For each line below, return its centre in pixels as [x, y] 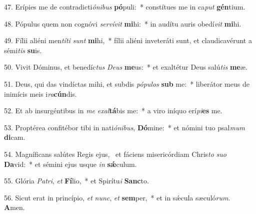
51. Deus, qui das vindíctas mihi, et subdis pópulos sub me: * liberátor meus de [127, 83]
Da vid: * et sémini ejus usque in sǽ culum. [70, 164]
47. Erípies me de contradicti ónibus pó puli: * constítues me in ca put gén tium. [125, 7]
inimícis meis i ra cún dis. [40, 93]
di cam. [15, 137]
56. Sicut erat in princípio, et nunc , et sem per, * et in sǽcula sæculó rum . [117, 197]
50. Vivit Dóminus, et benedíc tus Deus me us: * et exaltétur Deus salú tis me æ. [126, 67]
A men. [14, 207]
